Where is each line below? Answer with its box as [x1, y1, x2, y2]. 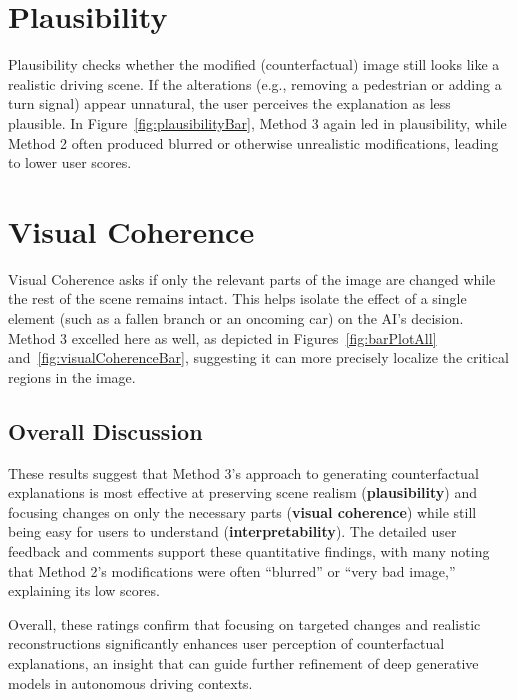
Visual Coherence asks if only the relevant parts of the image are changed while [8, 268, 496, 289]
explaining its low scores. [8, 580, 160, 601]
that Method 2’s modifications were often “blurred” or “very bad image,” [8, 560, 456, 581]
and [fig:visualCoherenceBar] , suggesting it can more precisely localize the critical [8, 347, 509, 368]
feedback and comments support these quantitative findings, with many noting [8, 540, 490, 561]
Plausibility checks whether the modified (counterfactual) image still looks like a [8, 54, 500, 75]
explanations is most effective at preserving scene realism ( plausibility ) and [8, 482, 478, 503]
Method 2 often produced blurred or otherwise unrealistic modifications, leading [8, 132, 499, 153]
